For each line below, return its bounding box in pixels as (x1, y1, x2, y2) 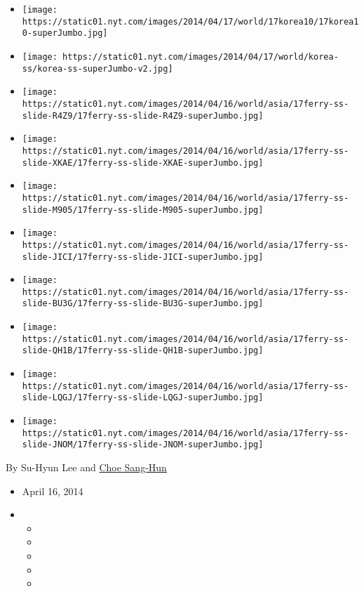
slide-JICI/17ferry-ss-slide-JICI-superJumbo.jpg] (22, 251, 264, 262)
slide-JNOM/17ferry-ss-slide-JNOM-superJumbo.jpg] (22, 440, 264, 450)
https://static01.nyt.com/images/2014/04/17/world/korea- (62, 51, 339, 62)
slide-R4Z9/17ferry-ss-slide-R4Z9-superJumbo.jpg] (22, 110, 264, 121)
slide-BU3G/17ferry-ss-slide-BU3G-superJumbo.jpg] (22, 298, 264, 309)
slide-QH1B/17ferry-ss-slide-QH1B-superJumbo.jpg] (22, 346, 264, 356)
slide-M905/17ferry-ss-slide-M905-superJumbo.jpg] (22, 204, 264, 215)
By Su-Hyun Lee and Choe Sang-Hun (6, 460, 167, 475)
